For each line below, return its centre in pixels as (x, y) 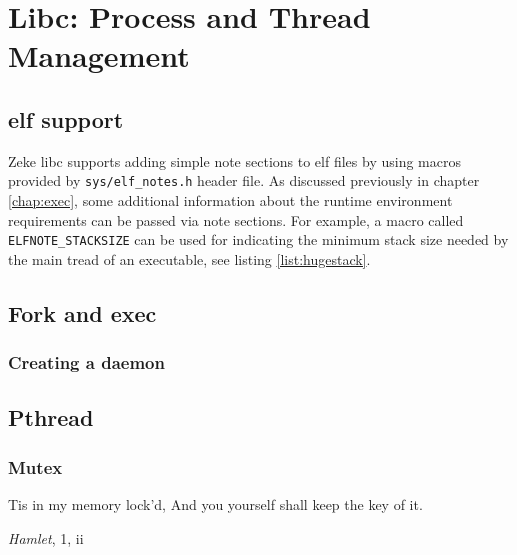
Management (99, 55)
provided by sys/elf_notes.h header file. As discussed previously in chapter (244, 180)
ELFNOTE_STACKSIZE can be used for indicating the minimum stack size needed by (258, 239)
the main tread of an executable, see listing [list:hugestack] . (189, 258)
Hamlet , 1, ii (46, 537)
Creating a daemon (86, 362)
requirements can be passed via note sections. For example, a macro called (236, 219)
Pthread (51, 417)
